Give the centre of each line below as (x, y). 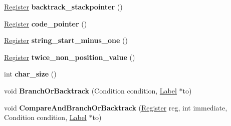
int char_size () (30, 74)
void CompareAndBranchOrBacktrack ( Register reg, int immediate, (116, 107)
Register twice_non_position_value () (70, 57)
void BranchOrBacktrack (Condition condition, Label (90, 90)
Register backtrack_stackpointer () (63, 6)
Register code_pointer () (46, 23)
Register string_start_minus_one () (66, 40)
